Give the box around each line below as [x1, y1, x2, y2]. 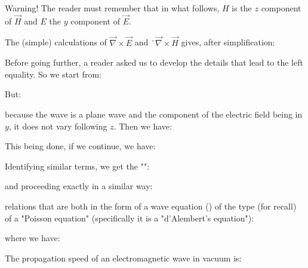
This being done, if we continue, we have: [5, 140, 156, 152]
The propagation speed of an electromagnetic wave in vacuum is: [5, 251, 242, 264]
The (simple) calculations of [5, 36, 107, 48]
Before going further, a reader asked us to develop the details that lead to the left [5, 56, 303, 69]
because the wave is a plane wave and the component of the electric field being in [5, 108, 303, 120]
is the [232, 2, 252, 14]
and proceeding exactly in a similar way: [5, 180, 153, 192]
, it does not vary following [8, 119, 107, 132]
